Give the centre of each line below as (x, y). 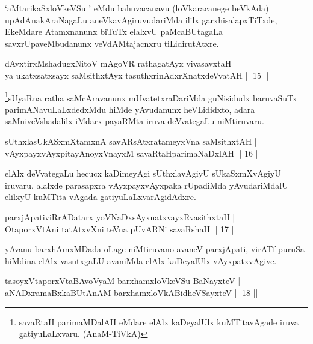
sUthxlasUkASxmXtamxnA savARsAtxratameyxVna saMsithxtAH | (131, 141)
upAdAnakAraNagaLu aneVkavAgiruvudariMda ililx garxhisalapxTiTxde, (141, 20)
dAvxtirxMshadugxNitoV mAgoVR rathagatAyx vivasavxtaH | (121, 63)
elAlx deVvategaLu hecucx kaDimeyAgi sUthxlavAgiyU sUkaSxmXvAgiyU (143, 173)
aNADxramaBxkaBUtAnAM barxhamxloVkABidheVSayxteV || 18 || (132, 292)
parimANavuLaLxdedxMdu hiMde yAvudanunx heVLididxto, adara (130, 109)
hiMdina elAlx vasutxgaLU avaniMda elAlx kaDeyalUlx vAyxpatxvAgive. (141, 260)
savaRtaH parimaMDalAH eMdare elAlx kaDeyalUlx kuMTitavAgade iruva (159, 321)
